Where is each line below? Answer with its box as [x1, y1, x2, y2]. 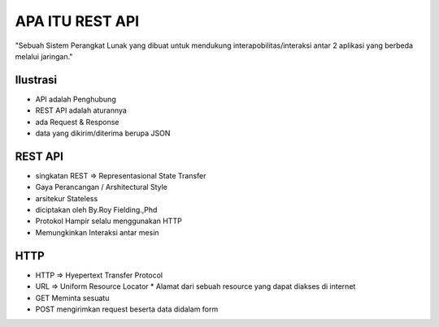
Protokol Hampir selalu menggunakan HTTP [35, 216, 182, 226]
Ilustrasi [15, 73, 58, 87]
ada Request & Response [35, 117, 120, 127]
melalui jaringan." [15, 51, 73, 61]
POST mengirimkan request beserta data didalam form [35, 304, 219, 314]
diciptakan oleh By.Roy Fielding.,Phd [35, 205, 158, 215]
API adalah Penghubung [35, 94, 117, 104]
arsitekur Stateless [35, 193, 98, 203]
